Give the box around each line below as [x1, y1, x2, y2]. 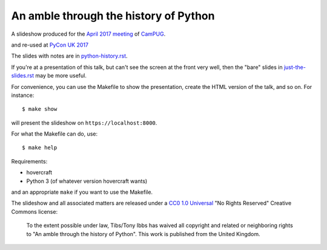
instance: [11, 91, 35, 99]
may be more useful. [35, 72, 87, 79]
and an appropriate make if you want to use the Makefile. [11, 188, 153, 196]
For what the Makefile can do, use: [11, 130, 98, 137]
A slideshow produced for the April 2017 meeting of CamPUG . [11, 30, 166, 38]
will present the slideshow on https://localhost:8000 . [11, 119, 157, 127]
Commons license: [11, 208, 58, 215]
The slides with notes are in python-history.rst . [11, 52, 128, 60]
